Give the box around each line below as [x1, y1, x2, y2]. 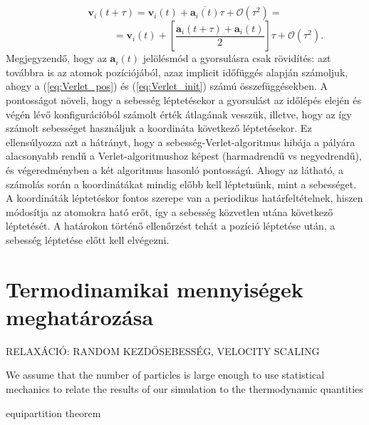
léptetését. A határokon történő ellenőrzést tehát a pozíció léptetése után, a [6, 218, 336, 233]
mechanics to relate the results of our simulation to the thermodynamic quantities [6, 382, 363, 396]
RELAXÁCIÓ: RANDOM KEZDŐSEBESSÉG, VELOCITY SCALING [6, 343, 320, 358]
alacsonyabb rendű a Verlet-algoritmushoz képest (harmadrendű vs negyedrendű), [6, 148, 362, 163]
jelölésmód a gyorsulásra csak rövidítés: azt [142, 51, 331, 66]
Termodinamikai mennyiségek [6, 274, 303, 303]
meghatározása [6, 302, 154, 331]
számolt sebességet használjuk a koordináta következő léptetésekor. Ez [6, 121, 312, 135]
